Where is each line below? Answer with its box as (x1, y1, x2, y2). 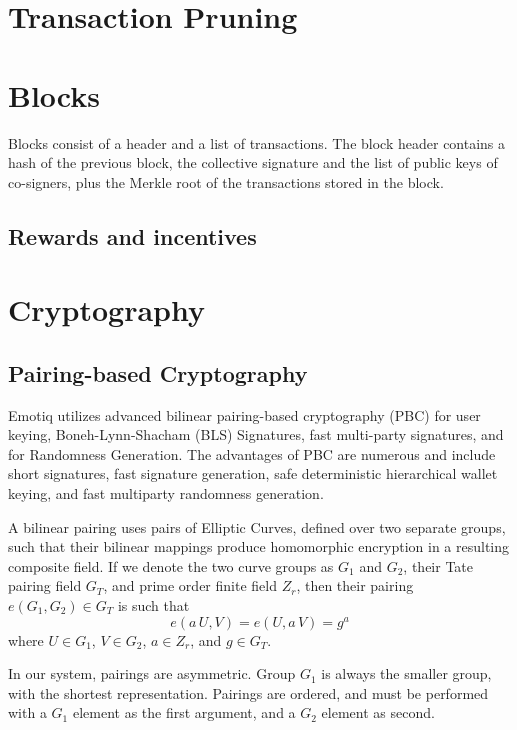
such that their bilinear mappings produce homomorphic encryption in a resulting (8, 536, 510, 557)
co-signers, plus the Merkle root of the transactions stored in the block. (8, 171, 444, 192)
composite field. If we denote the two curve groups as (8, 555, 334, 576)
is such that (117, 594, 190, 615)
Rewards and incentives (8, 220, 257, 251)
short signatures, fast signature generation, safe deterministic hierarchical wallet (8, 463, 498, 484)
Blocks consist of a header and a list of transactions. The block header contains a (8, 132, 506, 153)
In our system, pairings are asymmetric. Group (8, 663, 296, 684)
